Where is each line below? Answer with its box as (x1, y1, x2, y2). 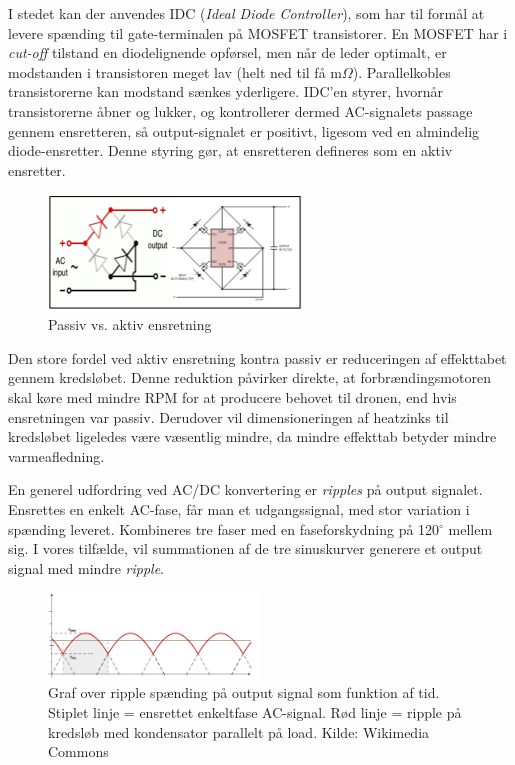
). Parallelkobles (352, 61, 451, 82)
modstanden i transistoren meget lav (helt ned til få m (8, 61, 342, 82)
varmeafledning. (8, 445, 105, 466)
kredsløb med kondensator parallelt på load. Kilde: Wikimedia (48, 721, 430, 742)
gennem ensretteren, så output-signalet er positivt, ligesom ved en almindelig (8, 120, 480, 141)
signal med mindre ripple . (8, 557, 165, 578)
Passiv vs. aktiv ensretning (48, 314, 212, 335)
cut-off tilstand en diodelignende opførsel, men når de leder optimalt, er (8, 42, 447, 63)
